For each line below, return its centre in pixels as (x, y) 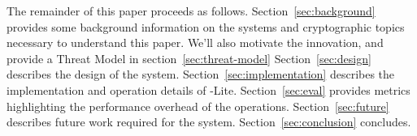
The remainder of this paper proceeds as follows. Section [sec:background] (191, 11)
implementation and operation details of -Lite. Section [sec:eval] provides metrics (208, 89)
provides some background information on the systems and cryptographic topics (206, 26)
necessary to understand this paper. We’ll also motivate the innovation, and (195, 42)
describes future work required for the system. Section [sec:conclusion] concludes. (209, 122)
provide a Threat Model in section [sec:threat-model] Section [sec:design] (189, 58)
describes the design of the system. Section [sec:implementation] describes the (201, 74)
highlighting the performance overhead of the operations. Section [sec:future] (198, 106)
